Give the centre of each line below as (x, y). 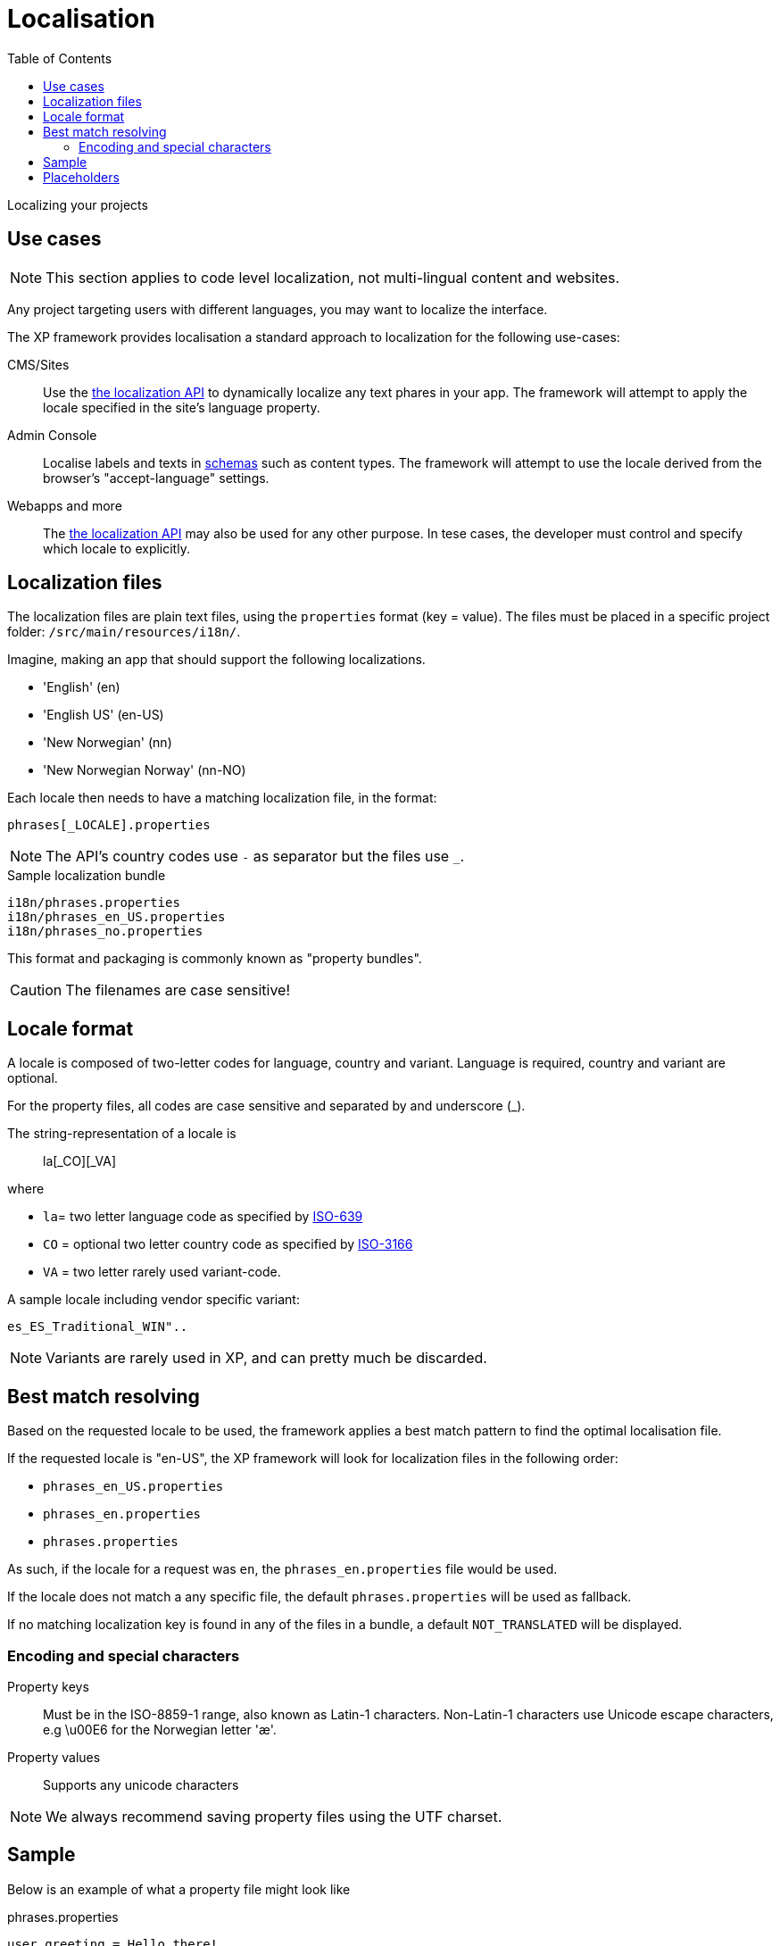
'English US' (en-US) (104, 715)
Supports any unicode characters (141, 1784)
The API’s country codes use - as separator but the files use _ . (255, 857)
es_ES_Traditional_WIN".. (98, 1327)
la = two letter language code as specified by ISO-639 (203, 1217)
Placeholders (81, 177)
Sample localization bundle (87, 876)
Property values (54, 1757)
